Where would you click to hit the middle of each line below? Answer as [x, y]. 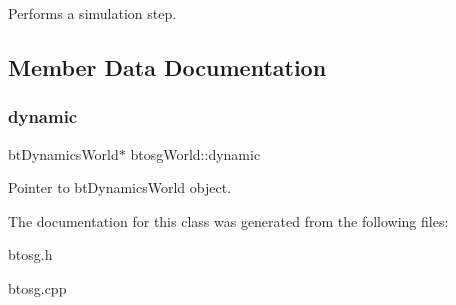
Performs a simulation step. [92, 13]
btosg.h [30, 254]
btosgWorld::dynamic [195, 153]
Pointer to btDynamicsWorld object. [120, 187]
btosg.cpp [37, 287]
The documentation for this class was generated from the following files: [228, 220]
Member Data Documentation [167, 66]
